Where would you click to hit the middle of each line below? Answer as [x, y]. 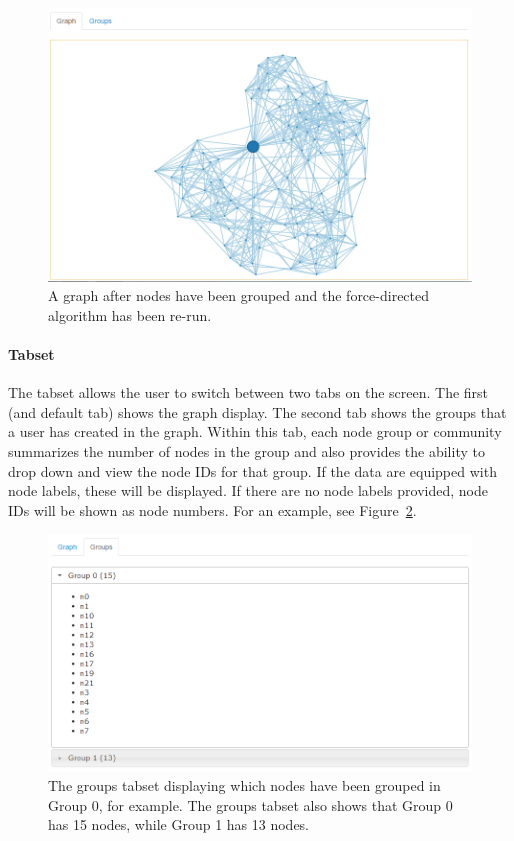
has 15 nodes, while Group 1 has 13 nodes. [179, 824]
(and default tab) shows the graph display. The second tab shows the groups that [257, 411]
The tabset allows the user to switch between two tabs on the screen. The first [248, 392]
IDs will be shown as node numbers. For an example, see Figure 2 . [212, 509]
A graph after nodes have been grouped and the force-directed [239, 295]
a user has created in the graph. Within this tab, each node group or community [255, 431]
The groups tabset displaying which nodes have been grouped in [244, 785]
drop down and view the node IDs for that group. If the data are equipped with [252, 470]
